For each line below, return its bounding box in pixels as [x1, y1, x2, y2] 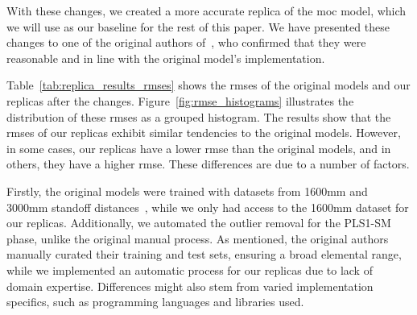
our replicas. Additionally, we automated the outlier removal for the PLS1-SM [6, 214, 391, 231]
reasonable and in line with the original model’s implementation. [6, 49, 325, 66]
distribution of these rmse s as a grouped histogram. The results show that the [6, 108, 391, 125]
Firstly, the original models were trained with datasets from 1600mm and [6, 182, 368, 199]
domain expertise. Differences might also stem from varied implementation [6, 277, 374, 294]
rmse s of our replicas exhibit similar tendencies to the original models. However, [6, 124, 401, 141]
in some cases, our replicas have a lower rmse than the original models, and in [6, 139, 391, 156]
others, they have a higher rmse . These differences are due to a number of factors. [6, 155, 410, 172]
